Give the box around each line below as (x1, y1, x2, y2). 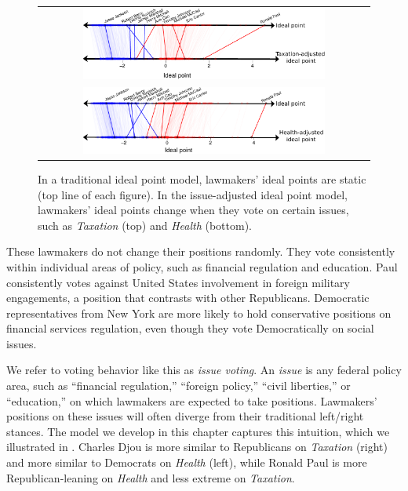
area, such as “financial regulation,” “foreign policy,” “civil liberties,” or (6, 377, 351, 394)
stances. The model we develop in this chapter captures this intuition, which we (6, 423, 390, 439)
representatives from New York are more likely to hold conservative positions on (6, 304, 392, 321)
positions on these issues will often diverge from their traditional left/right (6, 408, 364, 424)
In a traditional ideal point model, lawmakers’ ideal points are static (38, 170, 366, 187)
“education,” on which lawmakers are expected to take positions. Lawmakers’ (6, 392, 377, 409)
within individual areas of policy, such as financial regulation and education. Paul (6, 258, 398, 275)
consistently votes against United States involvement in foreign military (6, 274, 350, 290)
